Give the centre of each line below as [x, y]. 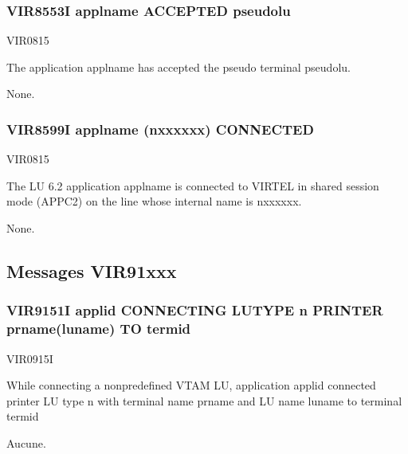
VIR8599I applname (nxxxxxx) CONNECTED [160, 129]
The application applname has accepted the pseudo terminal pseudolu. [178, 67]
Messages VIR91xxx [92, 270]
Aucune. [26, 442]
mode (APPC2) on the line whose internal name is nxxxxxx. [154, 201]
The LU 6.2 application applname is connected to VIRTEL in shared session [193, 185]
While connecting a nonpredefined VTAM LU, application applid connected [191, 385]
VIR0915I [30, 358]
